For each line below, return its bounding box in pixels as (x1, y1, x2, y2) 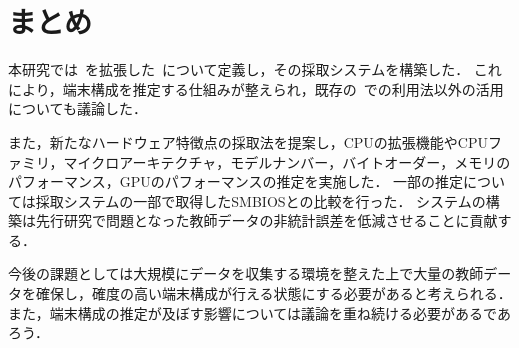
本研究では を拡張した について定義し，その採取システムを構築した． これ (8, 59, 502, 80)
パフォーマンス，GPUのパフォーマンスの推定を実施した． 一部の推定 (8, 171, 464, 192)
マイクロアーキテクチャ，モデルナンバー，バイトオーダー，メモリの (63, 151, 511, 172)
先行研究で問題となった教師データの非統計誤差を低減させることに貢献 (35, 210, 498, 231)
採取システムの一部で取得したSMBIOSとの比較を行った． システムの (35, 190, 486, 211)
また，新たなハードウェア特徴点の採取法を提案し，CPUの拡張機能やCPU (8, 131, 489, 152)
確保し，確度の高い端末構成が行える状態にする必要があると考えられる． (35, 283, 512, 304)
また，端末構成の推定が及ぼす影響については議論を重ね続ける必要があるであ (8, 302, 511, 323)
